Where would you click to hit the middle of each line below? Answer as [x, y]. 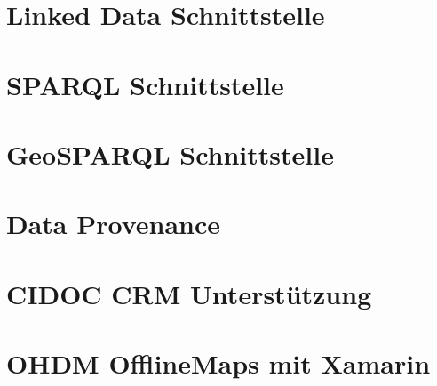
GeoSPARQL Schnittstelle [170, 153]
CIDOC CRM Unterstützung [189, 293]
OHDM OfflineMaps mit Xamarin [218, 363]
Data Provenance [114, 224]
